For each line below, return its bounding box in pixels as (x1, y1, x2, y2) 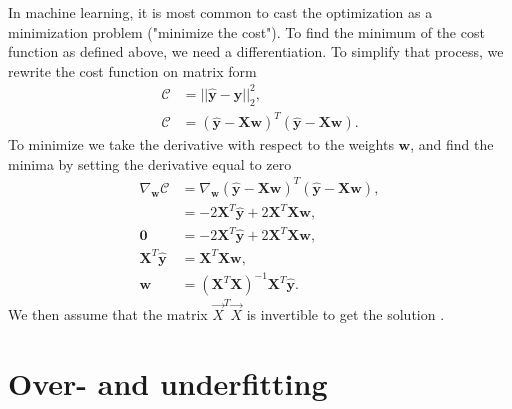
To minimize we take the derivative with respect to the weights (8, 134, 394, 155)
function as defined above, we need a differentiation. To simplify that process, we (8, 41, 504, 62)
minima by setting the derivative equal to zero (8, 153, 292, 174)
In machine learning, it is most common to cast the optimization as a (8, 2, 433, 22)
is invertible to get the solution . (246, 303, 445, 324)
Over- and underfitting (8, 362, 328, 403)
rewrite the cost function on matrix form (8, 60, 257, 81)
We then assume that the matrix (8, 303, 208, 324)
